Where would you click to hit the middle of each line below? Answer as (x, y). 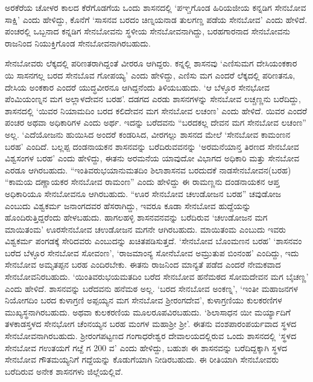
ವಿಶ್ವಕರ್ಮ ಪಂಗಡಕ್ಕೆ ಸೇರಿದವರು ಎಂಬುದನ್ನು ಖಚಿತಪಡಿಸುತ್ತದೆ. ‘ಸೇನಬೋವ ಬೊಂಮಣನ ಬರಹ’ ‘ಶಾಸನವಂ (153, 241)
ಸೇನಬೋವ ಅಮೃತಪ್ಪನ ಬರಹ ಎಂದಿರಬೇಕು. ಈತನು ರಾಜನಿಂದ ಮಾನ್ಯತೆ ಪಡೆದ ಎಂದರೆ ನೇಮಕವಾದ (143, 264)
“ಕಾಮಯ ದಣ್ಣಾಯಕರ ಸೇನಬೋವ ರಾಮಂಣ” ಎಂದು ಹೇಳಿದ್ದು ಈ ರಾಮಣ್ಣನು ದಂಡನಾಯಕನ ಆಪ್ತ (142, 182)
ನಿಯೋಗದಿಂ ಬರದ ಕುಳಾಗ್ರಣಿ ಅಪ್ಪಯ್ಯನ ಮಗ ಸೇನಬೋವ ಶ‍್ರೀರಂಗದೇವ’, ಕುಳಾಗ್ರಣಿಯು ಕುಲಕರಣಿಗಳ (144, 300)
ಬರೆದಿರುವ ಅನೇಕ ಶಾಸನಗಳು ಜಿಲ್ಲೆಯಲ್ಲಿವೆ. (64, 371)
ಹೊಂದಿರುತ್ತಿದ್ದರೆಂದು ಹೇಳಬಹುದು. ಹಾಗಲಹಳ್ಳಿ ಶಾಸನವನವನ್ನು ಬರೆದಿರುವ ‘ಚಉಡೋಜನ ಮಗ (136, 217)
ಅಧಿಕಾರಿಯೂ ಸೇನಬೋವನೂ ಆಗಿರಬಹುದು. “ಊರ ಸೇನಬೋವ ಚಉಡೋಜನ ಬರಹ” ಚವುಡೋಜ (143, 193)
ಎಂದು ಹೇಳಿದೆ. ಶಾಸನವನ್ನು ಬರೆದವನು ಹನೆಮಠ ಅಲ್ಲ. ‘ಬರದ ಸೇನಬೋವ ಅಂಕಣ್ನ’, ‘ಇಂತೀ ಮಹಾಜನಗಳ (152, 288)
